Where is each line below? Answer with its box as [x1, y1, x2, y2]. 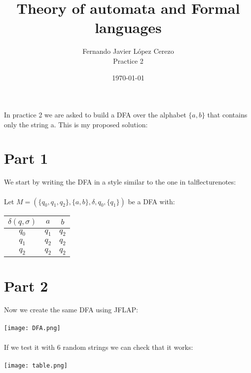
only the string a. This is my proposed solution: [4, 119, 148, 129]
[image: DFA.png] [4, 325, 61, 332]
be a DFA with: [128, 196, 175, 206]
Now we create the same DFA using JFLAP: [4, 304, 138, 315]
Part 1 [4, 148, 48, 168]
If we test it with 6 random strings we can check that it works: [4, 341, 193, 352]
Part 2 [4, 276, 48, 296]
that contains [207, 110, 248, 120]
